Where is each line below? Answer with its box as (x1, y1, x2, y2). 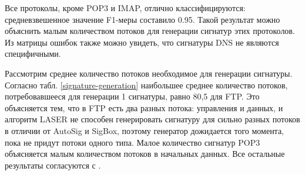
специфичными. (5, 47, 61, 60)
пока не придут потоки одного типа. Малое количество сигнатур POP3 (5, 136, 260, 148)
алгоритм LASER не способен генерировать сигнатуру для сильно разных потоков (5, 113, 300, 125)
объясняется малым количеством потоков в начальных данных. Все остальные (5, 147, 285, 160)
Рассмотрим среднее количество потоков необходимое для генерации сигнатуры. (5, 67, 293, 79)
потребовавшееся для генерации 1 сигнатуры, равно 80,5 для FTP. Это (5, 90, 260, 102)
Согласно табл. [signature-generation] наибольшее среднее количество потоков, (5, 78, 288, 91)
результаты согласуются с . (5, 159, 101, 171)
